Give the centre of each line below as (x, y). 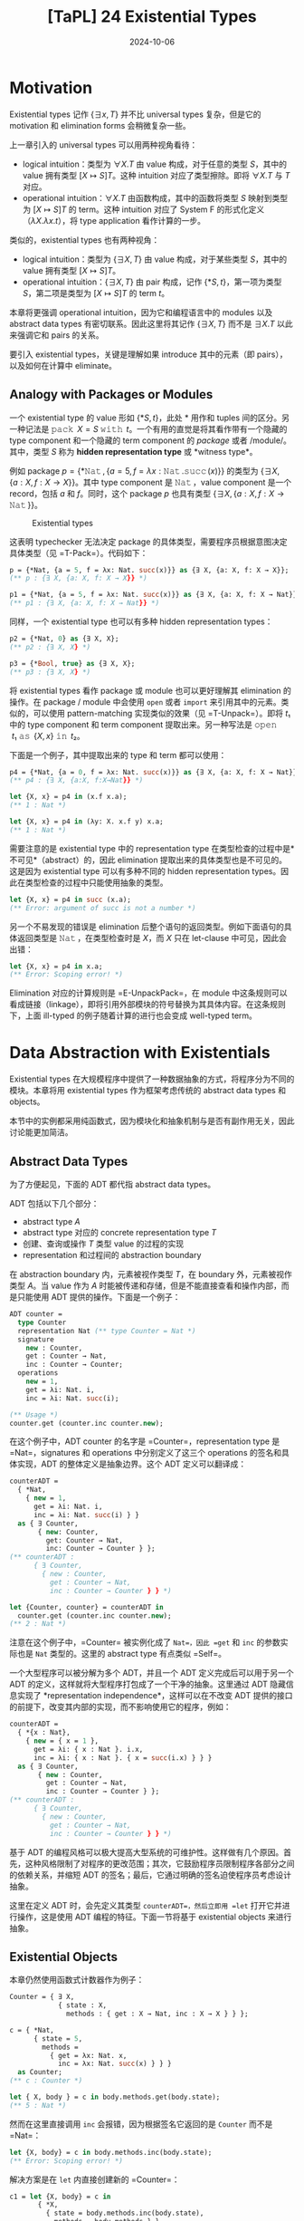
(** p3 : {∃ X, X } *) (50, 672)
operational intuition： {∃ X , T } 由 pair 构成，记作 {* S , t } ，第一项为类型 (152, 282)
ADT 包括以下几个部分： (54, 1203)
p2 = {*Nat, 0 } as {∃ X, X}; (64, 639)
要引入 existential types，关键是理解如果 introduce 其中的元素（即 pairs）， (148, 354)
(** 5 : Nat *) (38, 2105)
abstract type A (51, 1221)
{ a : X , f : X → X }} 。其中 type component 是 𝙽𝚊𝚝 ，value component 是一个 (151, 482)
